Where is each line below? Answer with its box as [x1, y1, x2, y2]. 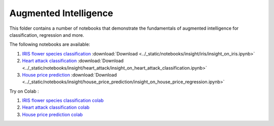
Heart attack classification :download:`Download [22, 58, 124, 64]
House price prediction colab [22, 111, 83, 117]
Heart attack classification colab [22, 104, 90, 110]
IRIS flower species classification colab [22, 97, 104, 103]
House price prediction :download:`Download [22, 72, 117, 78]
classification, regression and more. [9, 32, 84, 38]
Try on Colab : [9, 88, 39, 94]
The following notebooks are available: [9, 41, 90, 47]
